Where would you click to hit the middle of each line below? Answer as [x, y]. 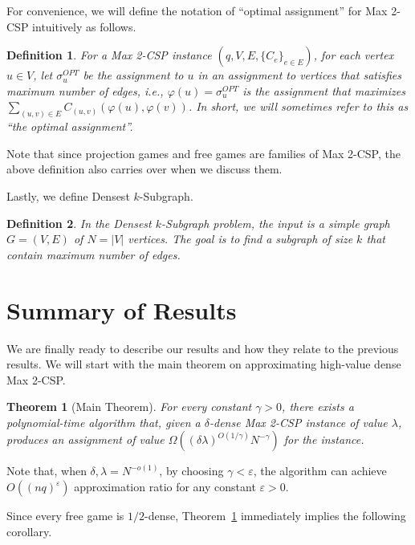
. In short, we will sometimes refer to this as [298, 106]
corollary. [29, 531]
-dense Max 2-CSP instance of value [298, 422]
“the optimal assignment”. [70, 126]
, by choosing [191, 471]
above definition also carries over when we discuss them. [144, 169]
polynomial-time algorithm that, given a [104, 422]
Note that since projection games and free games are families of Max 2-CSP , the [203, 153]
